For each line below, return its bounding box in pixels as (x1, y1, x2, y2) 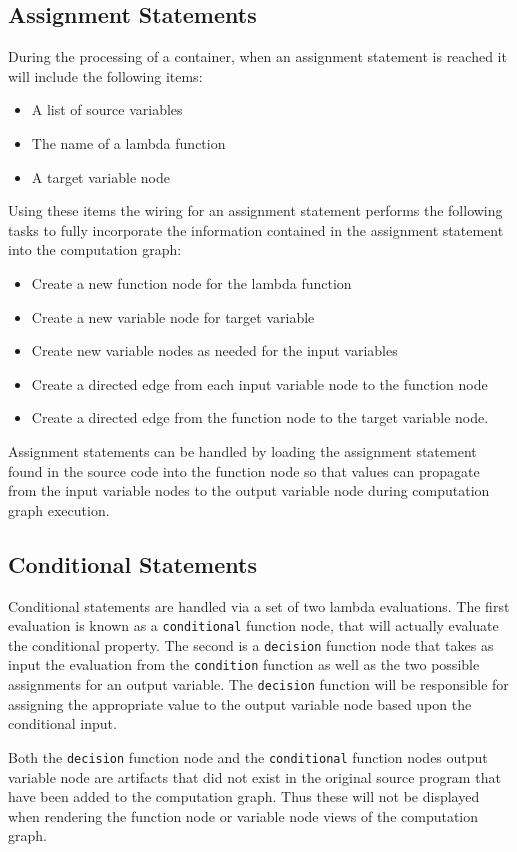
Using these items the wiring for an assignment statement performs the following (8, 200, 503, 221)
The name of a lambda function (31, 132, 226, 153)
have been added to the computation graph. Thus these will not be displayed (8, 786, 480, 807)
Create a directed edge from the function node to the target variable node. (31, 407, 489, 428)
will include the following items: (8, 65, 203, 86)
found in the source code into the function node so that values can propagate (8, 460, 480, 481)
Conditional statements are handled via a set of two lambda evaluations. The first (8, 595, 510, 616)
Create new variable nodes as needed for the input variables (31, 340, 398, 361)
